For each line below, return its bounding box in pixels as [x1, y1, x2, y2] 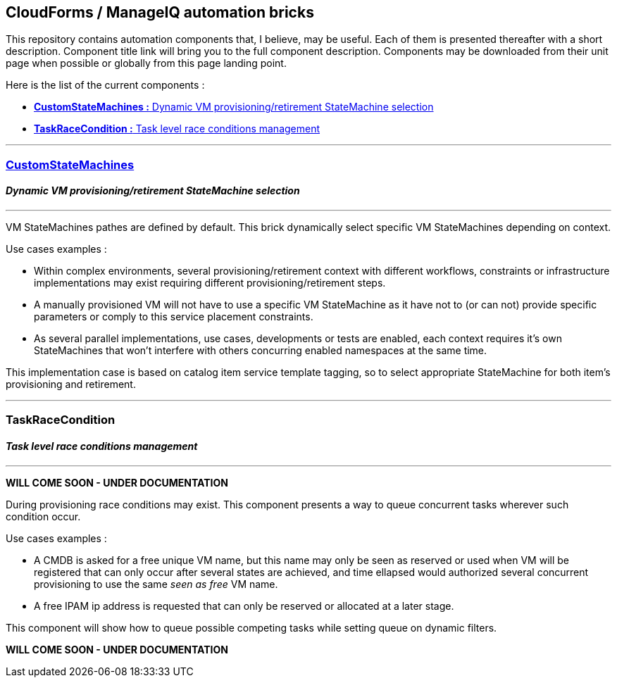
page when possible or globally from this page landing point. [6, 57, 287, 70]
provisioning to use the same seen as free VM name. [34, 577, 278, 590]
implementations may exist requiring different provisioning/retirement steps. [34, 277, 386, 289]
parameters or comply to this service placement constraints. [34, 311, 313, 323]
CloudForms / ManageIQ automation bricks [6, 4, 314, 21]
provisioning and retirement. [6, 378, 136, 391]
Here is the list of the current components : [6, 79, 205, 92]
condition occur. [6, 510, 81, 522]
